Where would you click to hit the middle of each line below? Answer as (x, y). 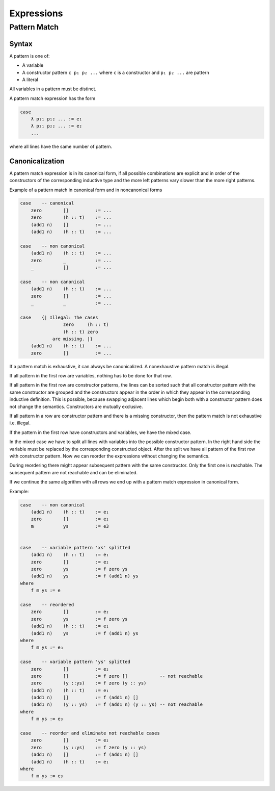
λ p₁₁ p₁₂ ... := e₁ (57, 119)
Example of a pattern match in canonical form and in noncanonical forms (86, 190)
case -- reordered (47, 605)
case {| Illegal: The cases (59, 317)
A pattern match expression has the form (52, 98)
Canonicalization (37, 161)
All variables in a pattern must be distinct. (53, 89)
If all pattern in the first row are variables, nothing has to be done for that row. (91, 376)
